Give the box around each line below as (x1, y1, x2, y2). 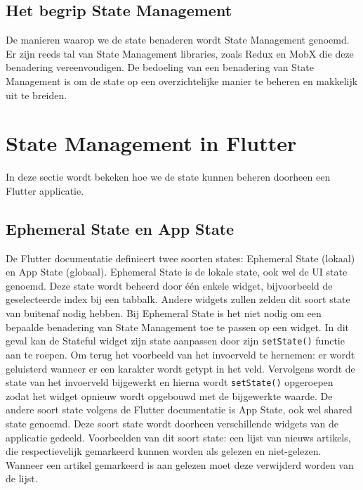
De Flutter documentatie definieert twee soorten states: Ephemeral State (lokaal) (6, 250, 355, 265)
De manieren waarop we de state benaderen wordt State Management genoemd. (6, 32, 350, 47)
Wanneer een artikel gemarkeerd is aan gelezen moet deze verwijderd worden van (6, 457, 354, 472)
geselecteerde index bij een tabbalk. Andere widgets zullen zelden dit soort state (6, 292, 350, 307)
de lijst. (6, 471, 38, 486)
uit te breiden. (6, 87, 67, 102)
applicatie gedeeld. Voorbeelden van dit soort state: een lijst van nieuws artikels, (6, 430, 351, 444)
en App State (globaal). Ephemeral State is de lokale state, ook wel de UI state (6, 264, 348, 279)
